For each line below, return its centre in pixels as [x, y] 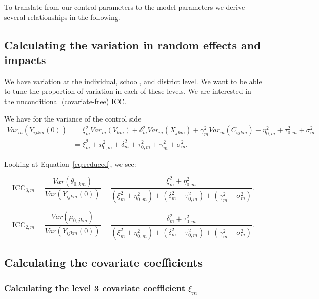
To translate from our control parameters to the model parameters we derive [125, 7]
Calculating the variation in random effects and [133, 44]
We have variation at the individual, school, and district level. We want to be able [133, 81]
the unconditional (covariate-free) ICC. [65, 101]
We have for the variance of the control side [73, 118]
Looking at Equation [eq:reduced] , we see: [70, 164]
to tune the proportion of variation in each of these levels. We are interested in [128, 91]
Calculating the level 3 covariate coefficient [95, 287]
